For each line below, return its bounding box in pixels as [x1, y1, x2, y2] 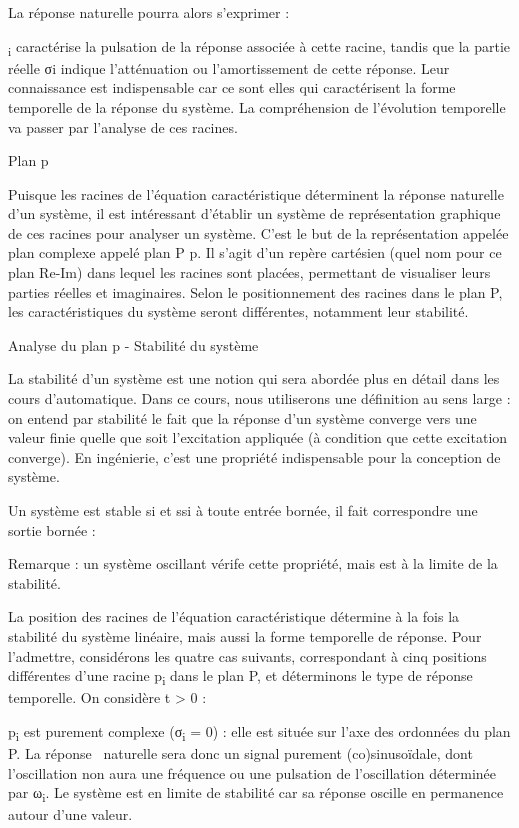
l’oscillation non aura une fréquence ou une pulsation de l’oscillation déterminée [8, 762, 497, 783]
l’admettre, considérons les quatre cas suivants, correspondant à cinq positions [8, 645, 487, 666]
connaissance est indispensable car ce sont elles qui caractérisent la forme [8, 77, 456, 98]
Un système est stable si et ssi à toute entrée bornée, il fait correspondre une [8, 500, 478, 520]
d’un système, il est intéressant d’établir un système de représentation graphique [8, 203, 501, 224]
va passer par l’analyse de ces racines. [8, 116, 238, 137]
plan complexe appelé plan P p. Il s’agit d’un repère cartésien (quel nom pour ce [8, 242, 502, 263]
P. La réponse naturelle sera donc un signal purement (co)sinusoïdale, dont [8, 743, 473, 763]
